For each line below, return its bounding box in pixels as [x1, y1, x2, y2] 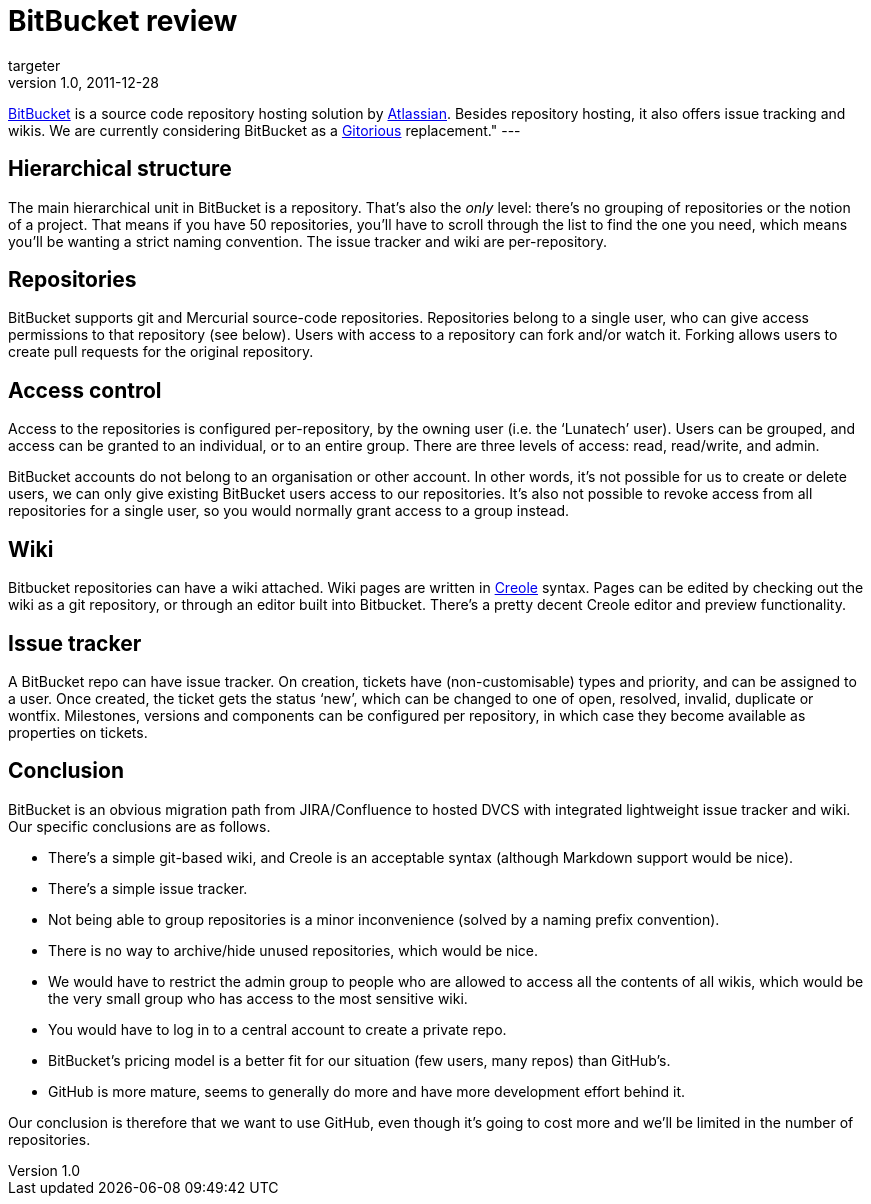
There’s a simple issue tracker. [48, 879, 248, 897]
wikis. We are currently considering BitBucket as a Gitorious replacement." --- [8, 121, 521, 139]
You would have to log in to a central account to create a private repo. [48, 1020, 507, 1038]
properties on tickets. [8, 723, 148, 741]
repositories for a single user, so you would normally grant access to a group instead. [8, 502, 570, 520]
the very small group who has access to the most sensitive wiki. [48, 989, 468, 1007]
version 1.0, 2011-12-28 [8, 73, 159, 91]
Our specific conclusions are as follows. [8, 817, 271, 835]
